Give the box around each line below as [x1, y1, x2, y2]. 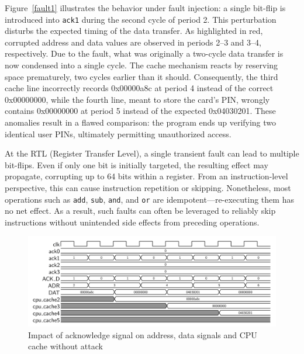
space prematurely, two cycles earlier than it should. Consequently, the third [5, 70, 278, 82]
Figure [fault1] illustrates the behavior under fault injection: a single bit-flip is [5, 2, 286, 13]
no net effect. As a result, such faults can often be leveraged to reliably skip [5, 204, 276, 217]
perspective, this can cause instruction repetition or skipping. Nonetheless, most [5, 181, 291, 193]
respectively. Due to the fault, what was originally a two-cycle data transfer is [5, 47, 284, 60]
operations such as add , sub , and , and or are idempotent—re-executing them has [5, 193, 294, 205]
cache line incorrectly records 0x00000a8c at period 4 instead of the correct [5, 82, 274, 94]
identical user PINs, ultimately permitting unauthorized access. [5, 127, 232, 140]
